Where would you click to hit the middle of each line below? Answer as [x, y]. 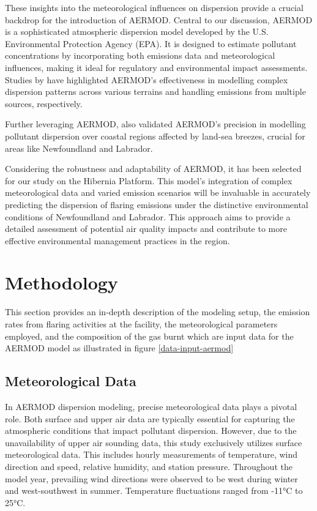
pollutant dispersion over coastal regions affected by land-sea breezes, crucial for [155, 136]
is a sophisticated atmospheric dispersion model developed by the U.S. [137, 32]
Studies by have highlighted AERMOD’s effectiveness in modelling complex [147, 79]
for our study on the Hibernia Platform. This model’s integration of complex [149, 180]
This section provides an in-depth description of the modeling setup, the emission [158, 312]
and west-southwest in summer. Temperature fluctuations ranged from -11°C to [154, 490]
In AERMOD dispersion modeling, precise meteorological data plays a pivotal [151, 406]
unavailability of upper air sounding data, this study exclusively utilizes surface [154, 442]
